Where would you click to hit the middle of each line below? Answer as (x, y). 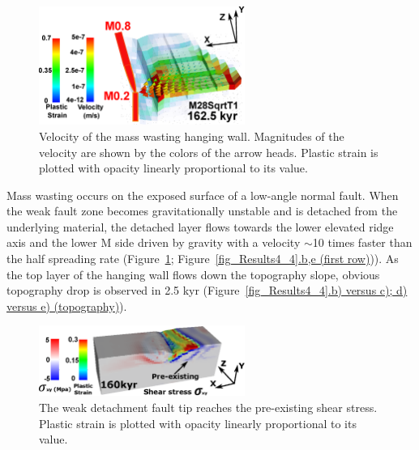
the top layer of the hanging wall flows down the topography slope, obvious (193, 274)
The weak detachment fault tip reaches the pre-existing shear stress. (208, 407)
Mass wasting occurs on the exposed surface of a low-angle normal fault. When (203, 195)
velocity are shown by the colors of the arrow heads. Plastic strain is (209, 152)
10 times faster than (362, 242)
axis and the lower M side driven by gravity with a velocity (154, 242)
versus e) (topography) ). (67, 306)
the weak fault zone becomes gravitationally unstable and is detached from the (202, 211)
